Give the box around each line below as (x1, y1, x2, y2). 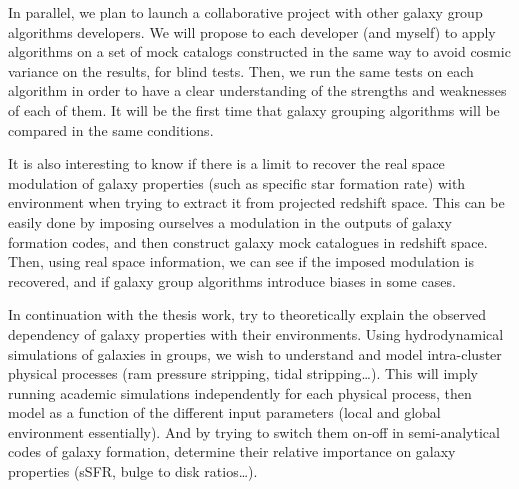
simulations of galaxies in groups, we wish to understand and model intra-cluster (8, 343, 502, 364)
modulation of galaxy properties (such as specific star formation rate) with (8, 172, 466, 193)
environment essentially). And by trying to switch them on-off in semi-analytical (8, 421, 500, 442)
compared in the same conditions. (8, 119, 214, 140)
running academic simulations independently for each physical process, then (8, 382, 472, 403)
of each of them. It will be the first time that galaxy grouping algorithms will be (8, 99, 500, 120)
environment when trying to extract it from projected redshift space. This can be (8, 192, 505, 213)
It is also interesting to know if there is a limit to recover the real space (8, 153, 445, 174)
